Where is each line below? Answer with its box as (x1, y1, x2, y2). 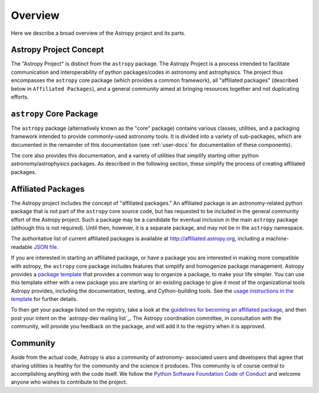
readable (11, 243, 32, 250)
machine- (265, 235, 289, 242)
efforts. (11, 93, 29, 100)
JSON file (33, 243, 57, 250)
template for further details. (11, 296, 78, 303)
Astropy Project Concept (11, 45, 105, 55)
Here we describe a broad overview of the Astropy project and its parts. (11, 30, 186, 37)
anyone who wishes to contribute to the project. (11, 378, 128, 386)
